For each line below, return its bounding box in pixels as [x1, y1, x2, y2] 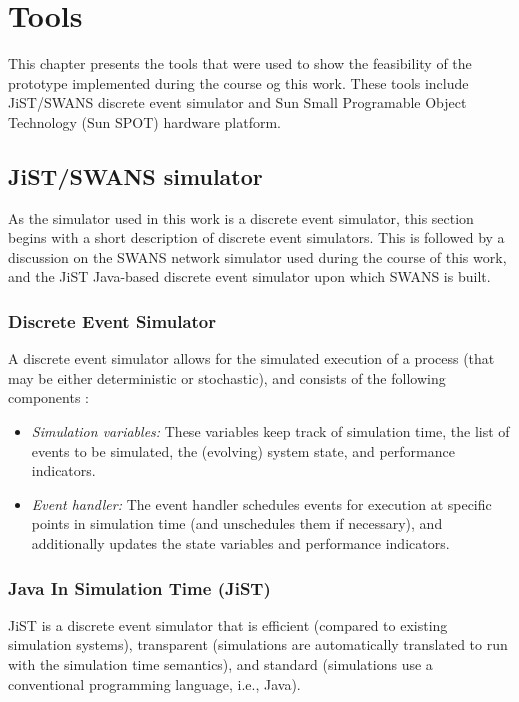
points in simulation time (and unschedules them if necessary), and [31, 513, 443, 534]
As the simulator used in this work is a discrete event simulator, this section [8, 207, 474, 228]
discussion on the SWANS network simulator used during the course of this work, [8, 246, 507, 267]
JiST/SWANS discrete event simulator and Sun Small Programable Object [8, 92, 467, 113]
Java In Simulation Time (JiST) [8, 575, 271, 600]
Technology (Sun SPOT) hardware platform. [8, 111, 281, 132]
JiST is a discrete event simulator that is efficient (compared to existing [8, 614, 448, 635]
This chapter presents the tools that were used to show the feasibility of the [8, 53, 472, 74]
